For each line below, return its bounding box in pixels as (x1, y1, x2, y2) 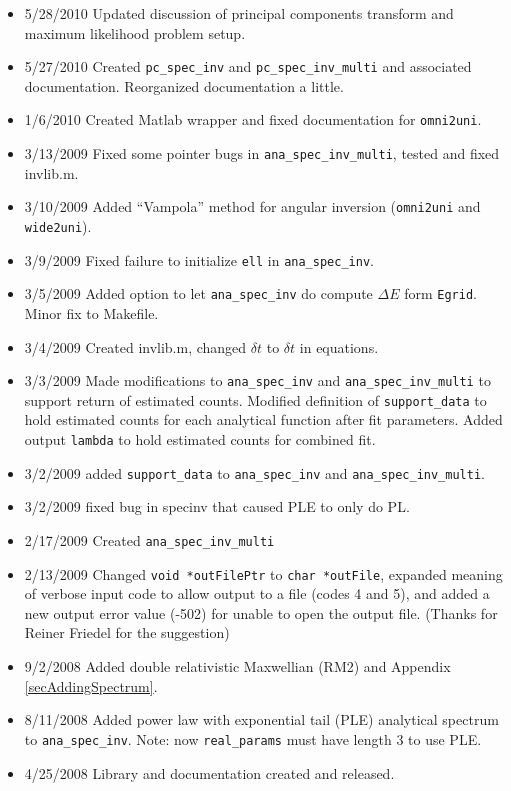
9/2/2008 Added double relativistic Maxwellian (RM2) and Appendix (24, 656, 451, 677)
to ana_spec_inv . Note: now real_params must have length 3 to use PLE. (24, 728, 482, 749)
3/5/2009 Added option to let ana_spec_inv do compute (24, 283, 373, 304)
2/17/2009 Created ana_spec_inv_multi (24, 529, 275, 550)
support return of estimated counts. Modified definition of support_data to (24, 389, 487, 410)
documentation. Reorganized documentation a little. (24, 75, 344, 96)
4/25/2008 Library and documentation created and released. (24, 762, 395, 783)
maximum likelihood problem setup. (24, 22, 246, 43)
